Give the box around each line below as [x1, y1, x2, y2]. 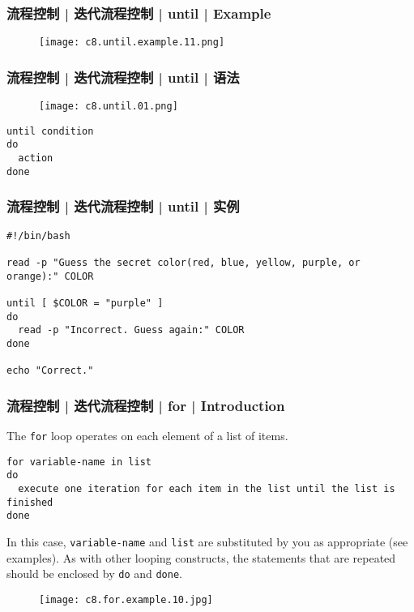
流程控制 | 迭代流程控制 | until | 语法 [6, 66, 240, 87]
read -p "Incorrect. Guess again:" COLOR [18, 324, 245, 336]
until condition [6, 125, 94, 137]
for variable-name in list [6, 456, 152, 468]
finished [6, 496, 53, 508]
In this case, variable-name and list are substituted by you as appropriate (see [6, 533, 408, 550]
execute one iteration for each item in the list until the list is [18, 483, 395, 494]
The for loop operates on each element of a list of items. [6, 427, 288, 444]
